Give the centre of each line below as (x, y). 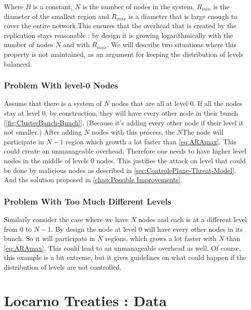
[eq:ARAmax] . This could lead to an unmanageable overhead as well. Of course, (123, 248)
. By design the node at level (94, 229)
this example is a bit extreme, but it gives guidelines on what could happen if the (125, 257)
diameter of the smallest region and (57, 16)
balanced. (18, 63)
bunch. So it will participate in (50, 238)
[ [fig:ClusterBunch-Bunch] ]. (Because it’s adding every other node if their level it (124, 122)
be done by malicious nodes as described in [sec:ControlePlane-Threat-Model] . (120, 170)
